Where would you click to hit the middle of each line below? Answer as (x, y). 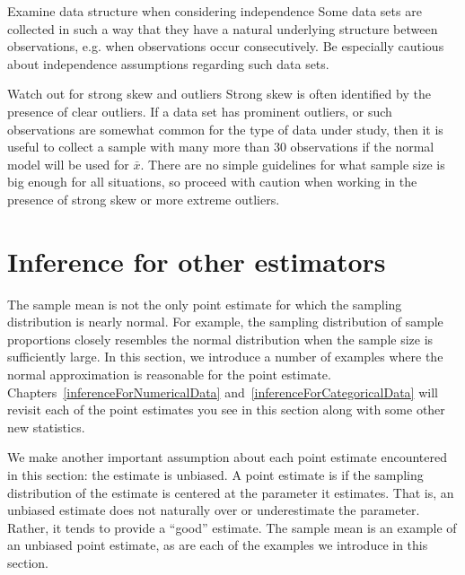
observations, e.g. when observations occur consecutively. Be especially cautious (226, 46)
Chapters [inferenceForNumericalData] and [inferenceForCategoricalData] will (223, 392)
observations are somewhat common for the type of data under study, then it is (225, 129)
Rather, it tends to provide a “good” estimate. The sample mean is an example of (232, 527)
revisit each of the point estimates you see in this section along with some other (226, 409)
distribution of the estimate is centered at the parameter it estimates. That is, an (231, 492)
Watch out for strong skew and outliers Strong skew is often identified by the (219, 94)
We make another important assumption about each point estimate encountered (227, 457)
